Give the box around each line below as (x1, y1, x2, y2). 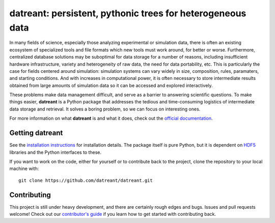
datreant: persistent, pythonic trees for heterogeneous (9, 8, 246, 19)
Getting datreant (9, 129, 63, 137)
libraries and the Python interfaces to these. (9, 149, 102, 155)
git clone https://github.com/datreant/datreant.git (18, 177, 153, 183)
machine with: (9, 165, 39, 172)
